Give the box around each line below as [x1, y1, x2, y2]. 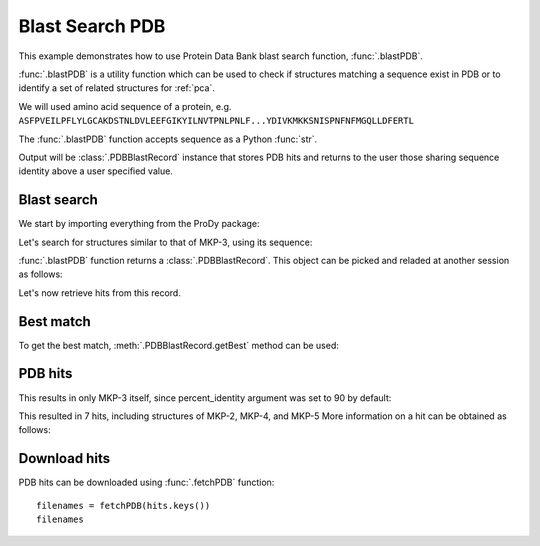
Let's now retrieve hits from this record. [18, 286, 182, 299]
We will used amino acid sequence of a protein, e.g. [18, 100, 232, 112]
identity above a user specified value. [18, 165, 174, 177]
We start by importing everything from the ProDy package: [18, 218, 260, 230]
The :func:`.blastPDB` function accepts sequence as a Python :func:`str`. [18, 133, 318, 145]
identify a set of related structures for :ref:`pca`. [18, 82, 215, 94]
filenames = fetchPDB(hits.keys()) [36, 500, 211, 511]
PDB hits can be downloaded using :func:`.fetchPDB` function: [18, 476, 275, 489]
